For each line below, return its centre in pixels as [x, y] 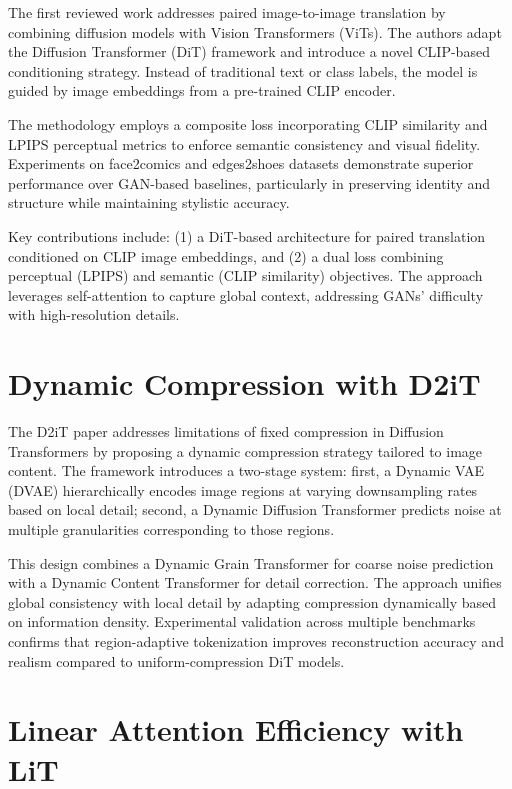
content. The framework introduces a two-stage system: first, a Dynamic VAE [246, 470]
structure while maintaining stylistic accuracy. [149, 202]
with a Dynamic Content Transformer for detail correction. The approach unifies [255, 582]
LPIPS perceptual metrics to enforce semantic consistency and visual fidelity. [244, 143]
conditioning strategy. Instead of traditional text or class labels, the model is [243, 70]
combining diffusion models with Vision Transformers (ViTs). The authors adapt [255, 31]
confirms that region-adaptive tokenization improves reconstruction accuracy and [256, 640]
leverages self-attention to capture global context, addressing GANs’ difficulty [246, 294]
